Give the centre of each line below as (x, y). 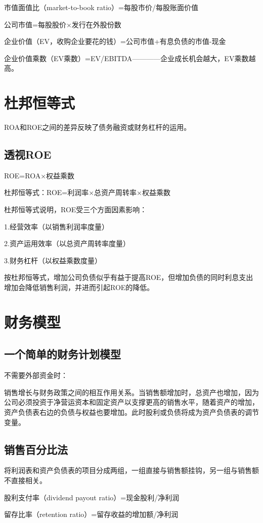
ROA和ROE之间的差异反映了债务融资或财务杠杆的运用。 (98, 127)
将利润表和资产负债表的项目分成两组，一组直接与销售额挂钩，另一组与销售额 (131, 470)
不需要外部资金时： (36, 375)
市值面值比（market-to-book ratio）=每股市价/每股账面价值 (101, 7)
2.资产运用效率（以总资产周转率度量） (67, 243)
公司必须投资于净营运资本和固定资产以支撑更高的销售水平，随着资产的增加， (131, 402)
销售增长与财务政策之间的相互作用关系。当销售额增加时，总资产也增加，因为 (131, 392)
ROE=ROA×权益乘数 (39, 175)
